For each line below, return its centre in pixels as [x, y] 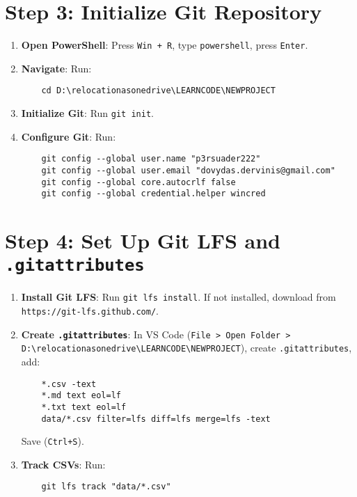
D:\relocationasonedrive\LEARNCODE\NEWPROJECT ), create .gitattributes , [187, 348]
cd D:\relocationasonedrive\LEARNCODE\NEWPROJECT [158, 91]
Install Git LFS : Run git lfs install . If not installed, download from [178, 297]
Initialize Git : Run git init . [87, 113]
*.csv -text [69, 384]
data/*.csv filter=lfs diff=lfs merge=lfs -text [156, 419]
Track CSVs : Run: [63, 464]
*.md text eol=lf [81, 396]
